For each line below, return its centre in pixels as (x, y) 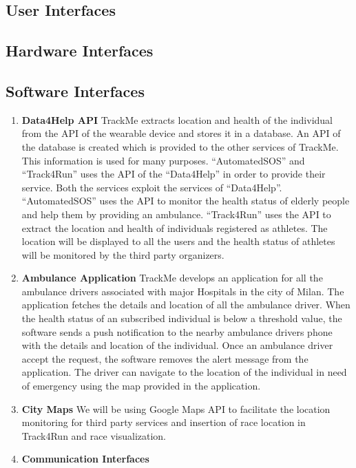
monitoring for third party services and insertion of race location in (164, 422)
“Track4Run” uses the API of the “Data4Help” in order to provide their (174, 174)
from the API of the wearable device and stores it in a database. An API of (181, 133)
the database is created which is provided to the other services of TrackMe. (180, 146)
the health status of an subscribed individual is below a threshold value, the (182, 318)
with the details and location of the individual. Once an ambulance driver (177, 345)
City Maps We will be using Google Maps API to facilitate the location (176, 408)
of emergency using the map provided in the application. (141, 386)
